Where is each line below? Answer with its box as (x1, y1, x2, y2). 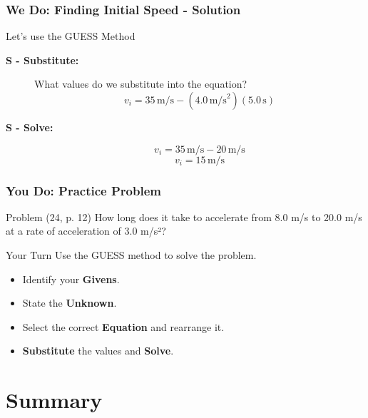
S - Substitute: (6, 52, 79, 67)
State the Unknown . (22, 295, 117, 310)
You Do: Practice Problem (6, 181, 161, 199)
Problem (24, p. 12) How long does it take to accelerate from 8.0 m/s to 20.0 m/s (6, 209, 362, 224)
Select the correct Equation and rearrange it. (22, 319, 225, 334)
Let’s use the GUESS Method (6, 29, 136, 44)
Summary (6, 385, 103, 414)
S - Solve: (6, 120, 53, 134)
